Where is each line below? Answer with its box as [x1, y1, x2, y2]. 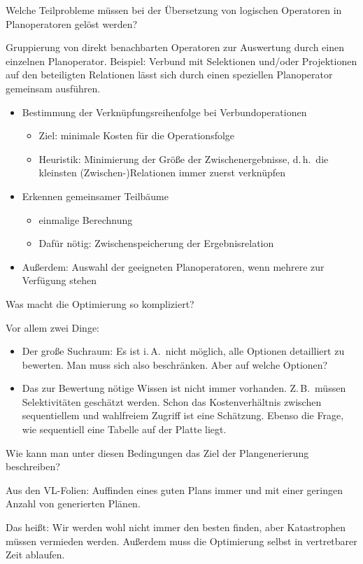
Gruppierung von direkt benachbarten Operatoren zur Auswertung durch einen [6, 40, 344, 55]
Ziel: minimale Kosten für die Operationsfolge [38, 128, 235, 143]
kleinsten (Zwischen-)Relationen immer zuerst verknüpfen [38, 165, 286, 180]
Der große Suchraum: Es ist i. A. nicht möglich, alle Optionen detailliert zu [22, 344, 345, 358]
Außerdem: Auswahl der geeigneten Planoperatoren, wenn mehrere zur [22, 259, 325, 274]
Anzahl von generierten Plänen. [6, 496, 141, 511]
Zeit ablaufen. [6, 547, 65, 562]
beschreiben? [6, 459, 60, 474]
